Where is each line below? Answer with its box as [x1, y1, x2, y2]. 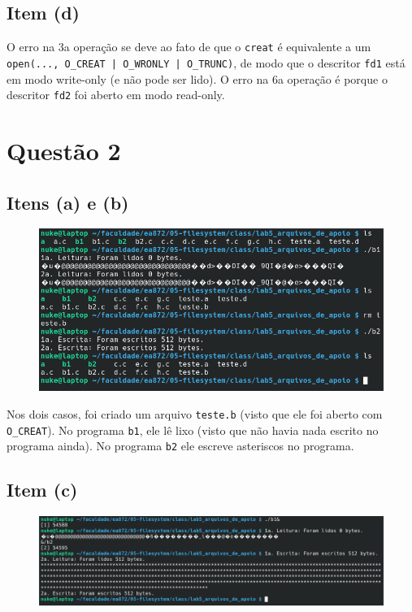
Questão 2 [7, 133, 121, 167]
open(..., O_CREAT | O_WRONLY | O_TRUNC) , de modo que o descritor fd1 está [7, 54, 405, 71]
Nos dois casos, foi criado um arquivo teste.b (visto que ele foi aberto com [7, 406, 383, 423]
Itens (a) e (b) [7, 189, 129, 215]
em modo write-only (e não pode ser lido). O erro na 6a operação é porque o [7, 70, 388, 87]
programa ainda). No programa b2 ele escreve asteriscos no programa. [7, 437, 354, 454]
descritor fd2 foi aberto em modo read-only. [7, 86, 225, 103]
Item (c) [7, 477, 78, 502]
